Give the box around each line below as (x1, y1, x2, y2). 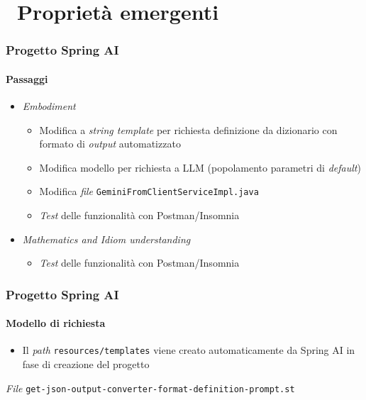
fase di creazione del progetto (22, 357, 150, 372)
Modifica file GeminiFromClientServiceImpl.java (39, 184, 259, 199)
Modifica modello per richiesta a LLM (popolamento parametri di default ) (39, 160, 361, 174)
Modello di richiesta (6, 316, 106, 330)
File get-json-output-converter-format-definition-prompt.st (6, 380, 295, 395)
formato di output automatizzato (39, 136, 181, 151)
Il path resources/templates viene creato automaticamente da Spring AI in (22, 343, 355, 357)
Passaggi (6, 71, 48, 86)
